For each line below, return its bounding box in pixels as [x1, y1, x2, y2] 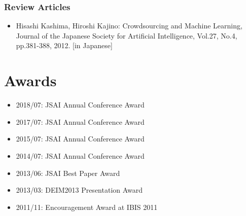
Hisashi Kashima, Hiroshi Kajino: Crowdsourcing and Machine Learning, [16, 20, 242, 31]
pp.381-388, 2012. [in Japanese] [16, 40, 113, 51]
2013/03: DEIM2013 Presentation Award [16, 185, 143, 195]
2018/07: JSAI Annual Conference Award [16, 99, 145, 110]
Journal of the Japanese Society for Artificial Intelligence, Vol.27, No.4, [16, 30, 237, 41]
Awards [4, 70, 57, 91]
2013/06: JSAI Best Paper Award [16, 167, 120, 178]
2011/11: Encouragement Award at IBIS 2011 [16, 201, 158, 212]
